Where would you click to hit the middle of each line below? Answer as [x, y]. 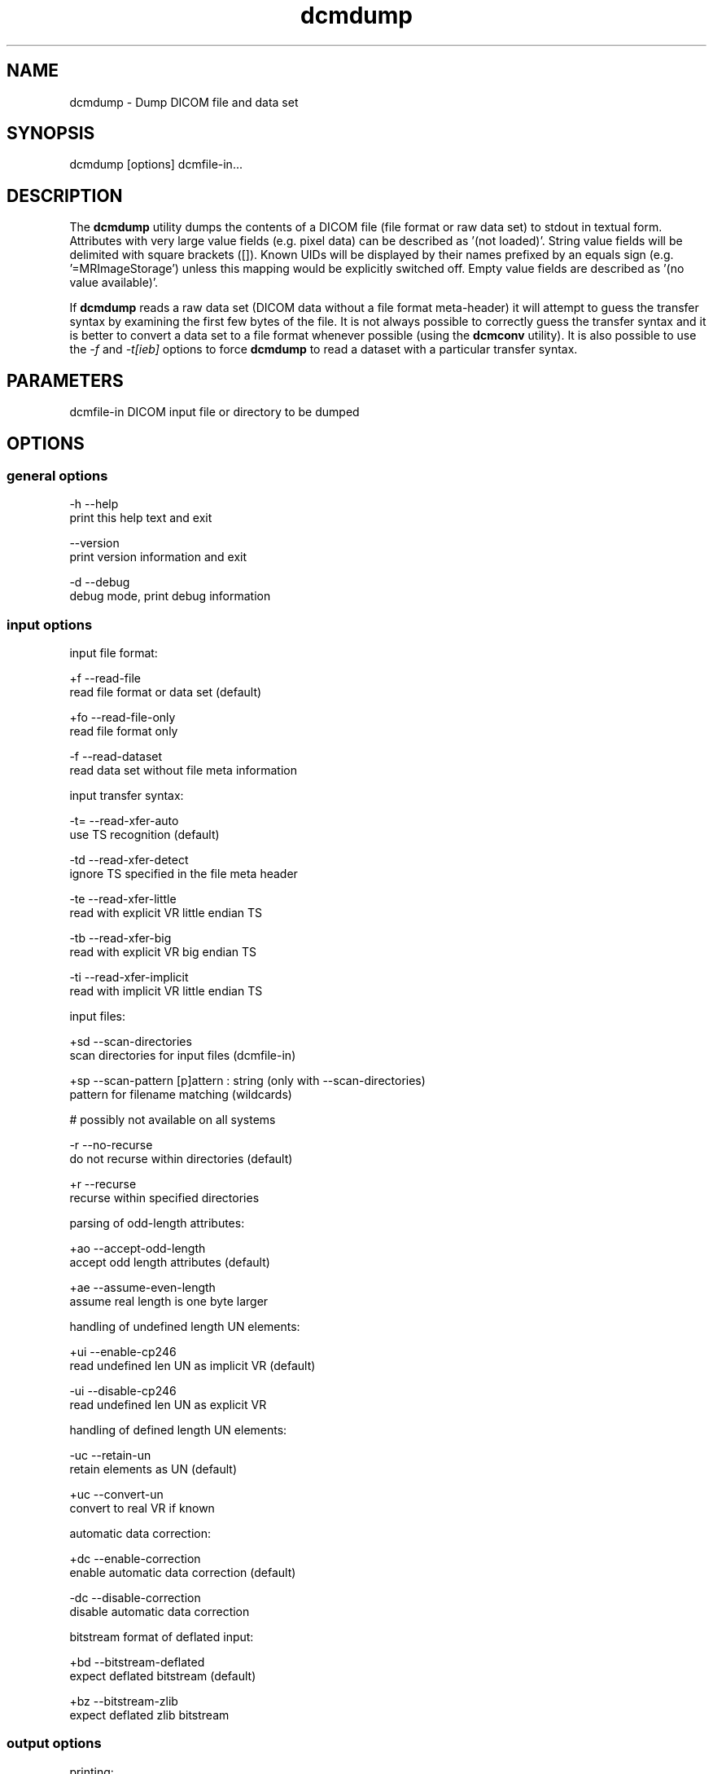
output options [54, 1743]
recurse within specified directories [164, 1198]
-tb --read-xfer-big [120, 938]
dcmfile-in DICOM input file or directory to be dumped [214, 412]
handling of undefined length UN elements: [185, 1327]
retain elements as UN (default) [153, 1469]
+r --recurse [103, 1184]
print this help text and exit [141, 518]
